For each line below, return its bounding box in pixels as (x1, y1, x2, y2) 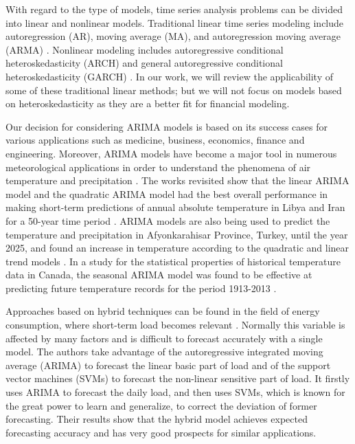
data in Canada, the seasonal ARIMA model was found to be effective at (5, 267, 312, 282)
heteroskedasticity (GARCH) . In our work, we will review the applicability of (5, 69, 333, 83)
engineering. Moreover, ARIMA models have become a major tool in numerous (5, 146, 337, 160)
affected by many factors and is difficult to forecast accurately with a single (5, 331, 323, 345)
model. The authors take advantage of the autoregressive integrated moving (5, 344, 323, 359)
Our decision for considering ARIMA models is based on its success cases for (5, 119, 328, 133)
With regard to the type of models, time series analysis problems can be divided (5, 2, 343, 16)
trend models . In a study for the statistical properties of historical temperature (5, 254, 341, 268)
